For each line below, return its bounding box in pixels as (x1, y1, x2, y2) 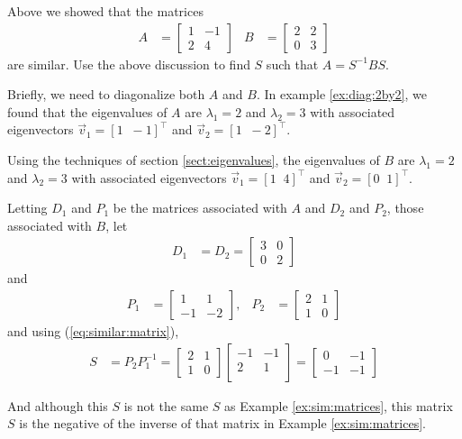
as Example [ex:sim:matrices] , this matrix (224, 396, 453, 415)
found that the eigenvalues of (7, 102, 168, 121)
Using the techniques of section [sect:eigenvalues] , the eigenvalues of (7, 151, 380, 169)
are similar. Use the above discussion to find (7, 54, 250, 73)
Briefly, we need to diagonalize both (7, 85, 205, 104)
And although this (7, 396, 108, 415)
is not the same (123, 396, 209, 415)
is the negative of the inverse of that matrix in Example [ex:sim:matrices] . (19, 414, 426, 433)
